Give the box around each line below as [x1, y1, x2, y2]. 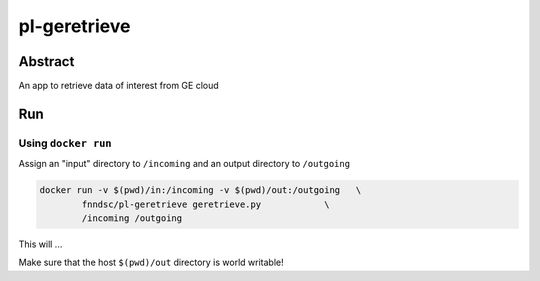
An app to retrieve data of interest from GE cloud [18, 80, 219, 92]
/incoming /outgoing [81, 212, 183, 224]
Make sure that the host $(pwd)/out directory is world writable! [18, 256, 284, 269]
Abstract [18, 53, 75, 70]
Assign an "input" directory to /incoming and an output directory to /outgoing [18, 158, 350, 170]
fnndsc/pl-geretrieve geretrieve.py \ [81, 198, 330, 210]
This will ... [18, 238, 63, 250]
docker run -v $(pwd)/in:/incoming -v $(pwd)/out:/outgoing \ [39, 185, 362, 196]
